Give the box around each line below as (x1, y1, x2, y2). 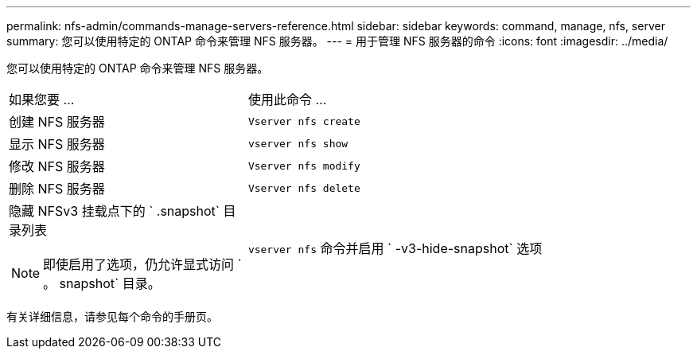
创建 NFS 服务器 (9, 114, 105, 130)
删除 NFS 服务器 (9, 181, 105, 197)
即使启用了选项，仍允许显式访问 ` (43, 256, 242, 272)
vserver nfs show (247, 137, 348, 150)
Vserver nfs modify (247, 159, 360, 172)
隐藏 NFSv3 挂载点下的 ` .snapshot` (9, 203, 220, 219)
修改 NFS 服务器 (9, 158, 105, 174)
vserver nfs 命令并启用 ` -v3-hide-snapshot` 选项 (247, 240, 543, 256)
